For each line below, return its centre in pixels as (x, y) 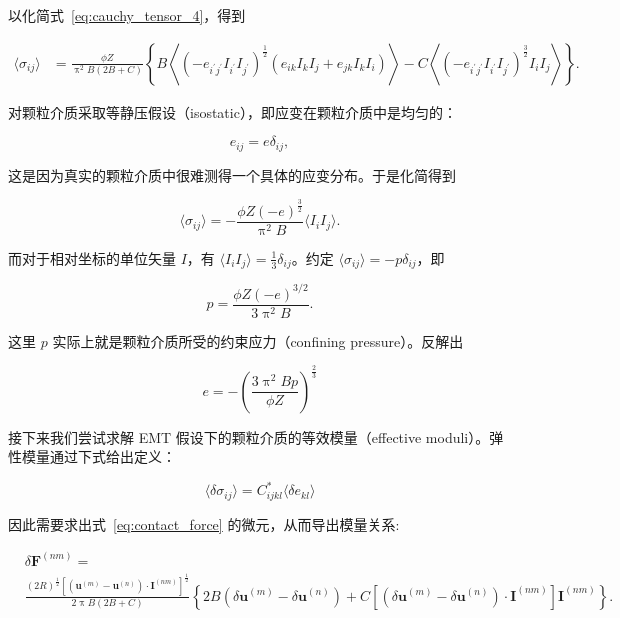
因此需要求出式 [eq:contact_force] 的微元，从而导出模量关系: (204, 523)
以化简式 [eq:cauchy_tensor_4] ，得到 (127, 15)
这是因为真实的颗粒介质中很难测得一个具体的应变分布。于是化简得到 (232, 174)
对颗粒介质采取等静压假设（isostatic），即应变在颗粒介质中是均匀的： (232, 111)
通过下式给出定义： (112, 456)
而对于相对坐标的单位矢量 (92, 257)
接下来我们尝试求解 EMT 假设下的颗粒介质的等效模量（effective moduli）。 (249, 436)
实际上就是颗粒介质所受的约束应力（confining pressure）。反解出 (258, 340)
